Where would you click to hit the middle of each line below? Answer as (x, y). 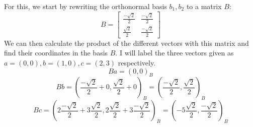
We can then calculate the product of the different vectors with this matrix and (126, 43)
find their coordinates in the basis (56, 53)
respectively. (137, 62)
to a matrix (204, 6)
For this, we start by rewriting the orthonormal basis (86, 6)
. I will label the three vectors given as (175, 53)
